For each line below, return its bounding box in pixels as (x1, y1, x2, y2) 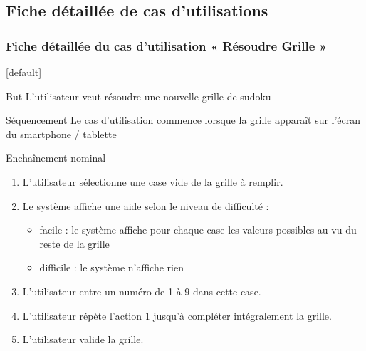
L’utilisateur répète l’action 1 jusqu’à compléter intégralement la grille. (22, 308, 332, 323)
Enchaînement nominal (6, 150, 106, 165)
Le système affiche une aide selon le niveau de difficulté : (22, 198, 269, 213)
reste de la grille (39, 236, 110, 251)
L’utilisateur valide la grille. (22, 332, 144, 347)
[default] (6, 65, 42, 79)
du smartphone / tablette (6, 126, 117, 141)
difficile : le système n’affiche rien (39, 260, 184, 275)
